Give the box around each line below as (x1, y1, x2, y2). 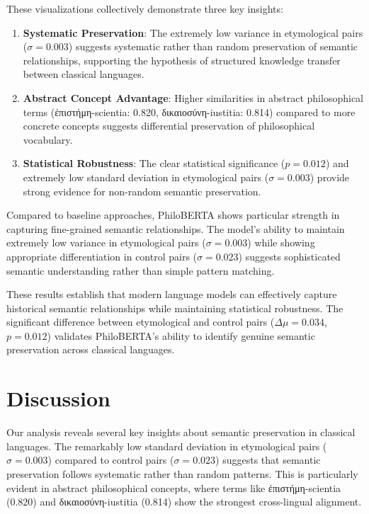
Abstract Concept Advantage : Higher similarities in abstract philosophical (23, 90, 363, 105)
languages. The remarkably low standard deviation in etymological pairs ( (6, 438, 327, 453)
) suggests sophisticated (238, 249, 341, 263)
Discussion (6, 384, 110, 413)
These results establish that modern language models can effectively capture (6, 287, 337, 302)
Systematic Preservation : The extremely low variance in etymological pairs (23, 25, 363, 40)
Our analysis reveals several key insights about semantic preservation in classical (6, 425, 356, 440)
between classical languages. (23, 67, 144, 81)
